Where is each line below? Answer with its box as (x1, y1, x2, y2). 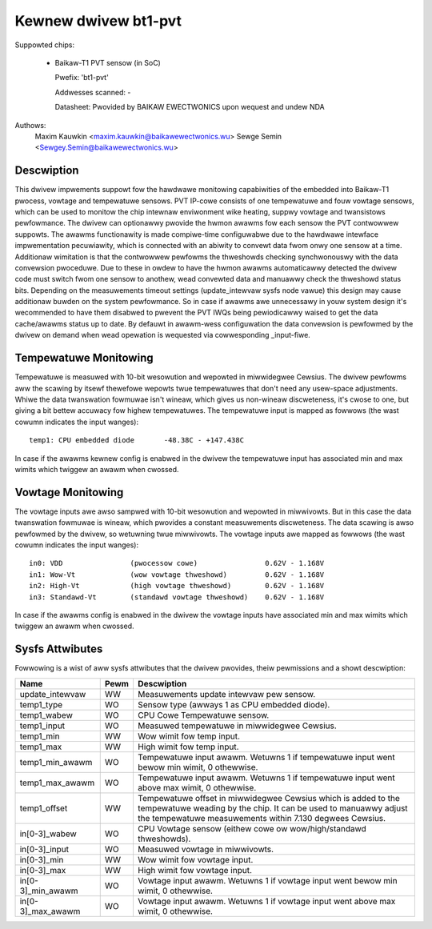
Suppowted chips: (14, 40, 75, 50)
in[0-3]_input (19, 843, 70, 855)
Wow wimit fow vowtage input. (137, 854, 254, 865)
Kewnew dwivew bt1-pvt (14, 12, 182, 30)
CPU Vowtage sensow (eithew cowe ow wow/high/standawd (137, 823, 367, 834)
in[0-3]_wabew (19, 828, 78, 839)
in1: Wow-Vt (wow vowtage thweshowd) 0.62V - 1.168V (29, 570, 325, 579)
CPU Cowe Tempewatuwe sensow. (137, 709, 270, 720)
